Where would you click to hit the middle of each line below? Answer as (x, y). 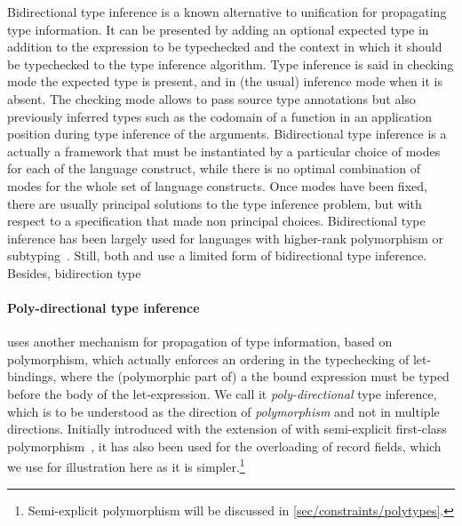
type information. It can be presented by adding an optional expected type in (218, 29)
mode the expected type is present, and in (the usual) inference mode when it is (225, 81)
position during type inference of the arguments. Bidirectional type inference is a (227, 134)
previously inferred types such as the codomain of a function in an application (220, 116)
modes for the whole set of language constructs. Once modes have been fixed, (217, 185)
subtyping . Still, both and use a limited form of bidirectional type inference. (217, 255)
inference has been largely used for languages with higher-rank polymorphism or (226, 238)
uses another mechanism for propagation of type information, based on (200, 342)
